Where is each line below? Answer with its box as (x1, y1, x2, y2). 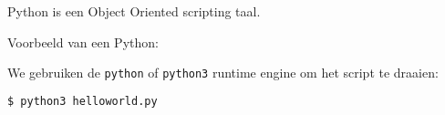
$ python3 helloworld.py (7, 94, 158, 108)
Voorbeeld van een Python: (7, 32, 159, 51)
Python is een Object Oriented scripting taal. (7, 2, 261, 20)
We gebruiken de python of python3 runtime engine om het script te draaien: (7, 63, 439, 82)
